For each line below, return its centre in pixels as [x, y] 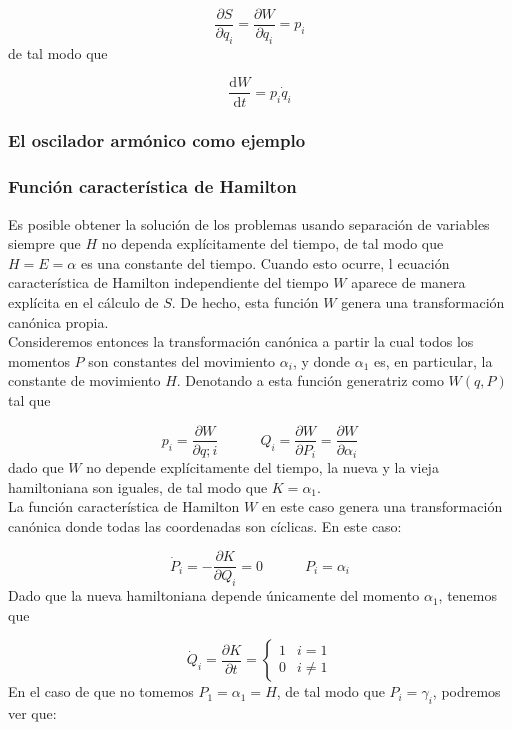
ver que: [32, 713]
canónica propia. [58, 321]
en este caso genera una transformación [382, 506]
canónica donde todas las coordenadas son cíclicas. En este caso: [205, 525]
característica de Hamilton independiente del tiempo [168, 282]
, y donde [321, 360]
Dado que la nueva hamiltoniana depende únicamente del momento [214, 595]
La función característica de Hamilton [124, 506]
